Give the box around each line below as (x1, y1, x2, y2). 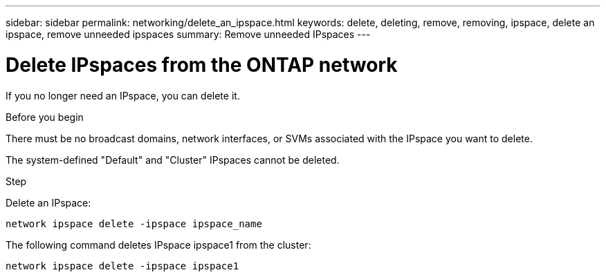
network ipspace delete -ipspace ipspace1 (6, 260, 239, 271)
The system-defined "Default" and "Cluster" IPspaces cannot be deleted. (6, 153, 340, 166)
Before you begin (6, 111, 84, 123)
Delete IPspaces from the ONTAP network (6, 52, 398, 77)
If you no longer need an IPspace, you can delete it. (6, 89, 240, 102)
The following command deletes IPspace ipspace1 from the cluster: (6, 238, 311, 251)
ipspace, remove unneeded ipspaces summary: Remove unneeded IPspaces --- (6, 28, 371, 40)
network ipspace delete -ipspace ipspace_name (6, 218, 262, 229)
